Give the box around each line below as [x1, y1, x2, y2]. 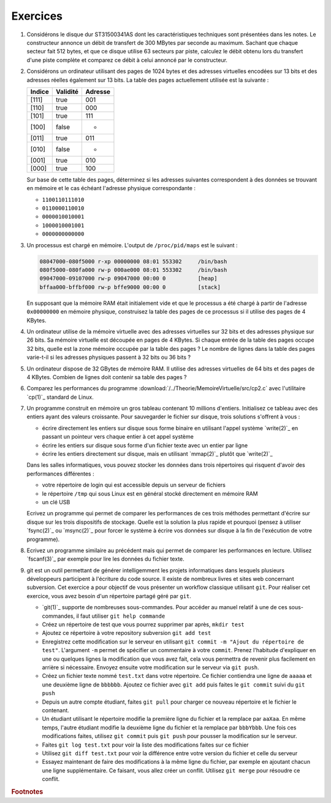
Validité [56, 87, 79, 96]
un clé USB [42, 498, 70, 505]
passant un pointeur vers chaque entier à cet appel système [42, 433, 194, 440]
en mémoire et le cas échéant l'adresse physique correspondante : [26, 185, 196, 192]
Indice [30, 87, 49, 96]
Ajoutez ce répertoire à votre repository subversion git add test [42, 629, 211, 637]
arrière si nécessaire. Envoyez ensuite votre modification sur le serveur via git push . [42, 664, 260, 671]
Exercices [11, 9, 63, 23]
